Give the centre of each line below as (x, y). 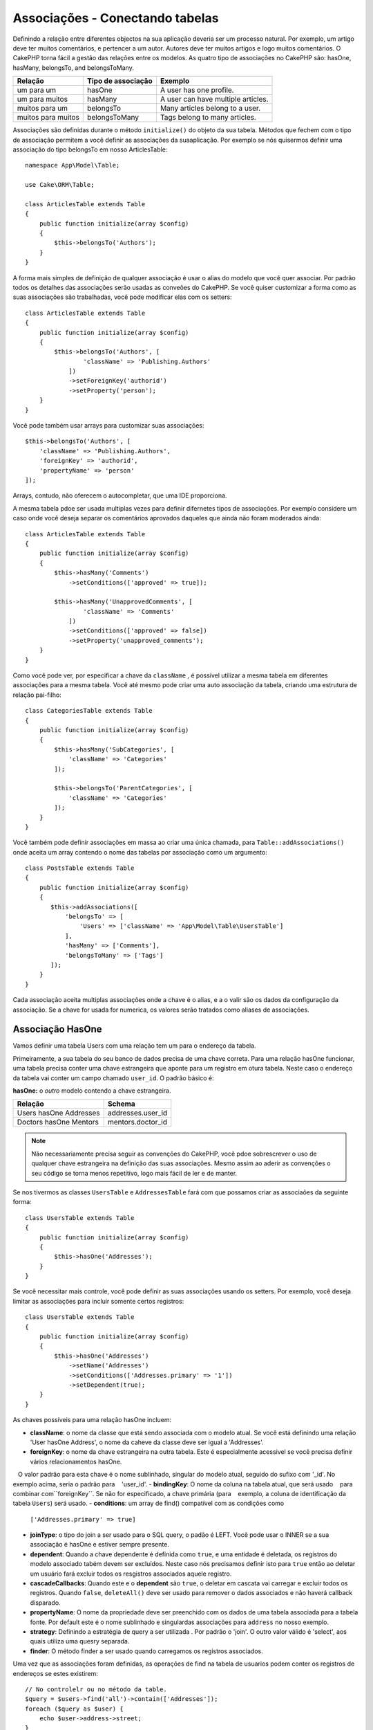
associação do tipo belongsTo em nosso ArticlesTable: (90, 149)
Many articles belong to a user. (210, 109)
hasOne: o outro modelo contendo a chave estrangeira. (92, 1091)
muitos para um (42, 109)
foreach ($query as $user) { (74, 1709)
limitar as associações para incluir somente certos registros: (98, 1301)
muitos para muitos (48, 118)
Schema (121, 1104)
